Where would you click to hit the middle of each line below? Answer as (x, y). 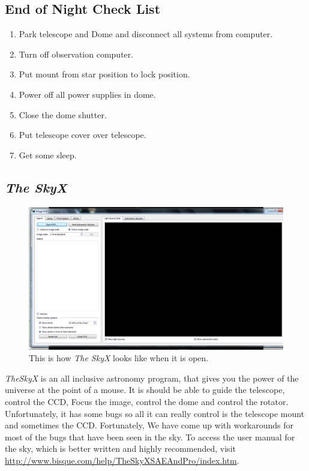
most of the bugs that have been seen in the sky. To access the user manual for (150, 436)
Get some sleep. (48, 154)
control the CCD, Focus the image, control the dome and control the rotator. (147, 402)
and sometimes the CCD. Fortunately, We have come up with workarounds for (149, 425)
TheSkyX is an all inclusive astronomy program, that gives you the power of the (152, 378)
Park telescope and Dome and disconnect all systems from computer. (146, 34)
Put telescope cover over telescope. (82, 135)
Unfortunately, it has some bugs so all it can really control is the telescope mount (155, 413)
